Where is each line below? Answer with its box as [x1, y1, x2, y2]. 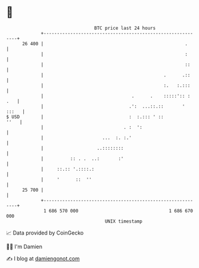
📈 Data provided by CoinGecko [6, 229, 84, 236]
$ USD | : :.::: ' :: [6, 113, 164, 120]
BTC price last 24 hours [94, 25, 156, 31]
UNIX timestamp [104, 218, 143, 224]
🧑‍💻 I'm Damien [6, 243, 43, 250]
